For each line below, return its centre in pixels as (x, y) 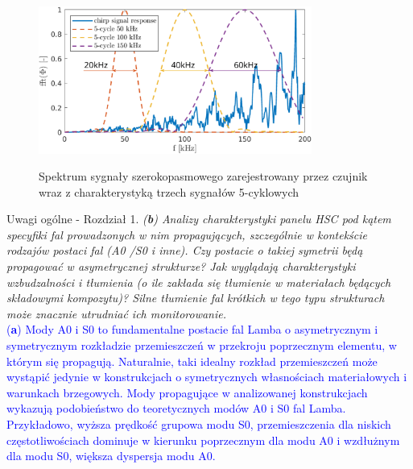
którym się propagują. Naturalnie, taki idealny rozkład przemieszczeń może (192, 361)
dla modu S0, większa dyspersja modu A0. (111, 456)
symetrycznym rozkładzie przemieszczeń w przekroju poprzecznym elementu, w (202, 345)
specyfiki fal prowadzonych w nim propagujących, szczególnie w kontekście (187, 234)
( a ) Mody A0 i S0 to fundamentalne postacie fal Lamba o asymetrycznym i (192, 329)
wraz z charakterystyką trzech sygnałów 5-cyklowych (169, 191)
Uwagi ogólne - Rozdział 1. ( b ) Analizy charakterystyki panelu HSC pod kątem (199, 219)
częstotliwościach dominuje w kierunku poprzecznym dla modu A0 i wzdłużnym (203, 440)
